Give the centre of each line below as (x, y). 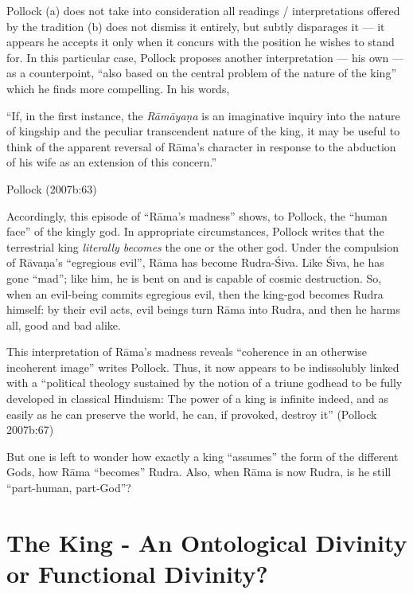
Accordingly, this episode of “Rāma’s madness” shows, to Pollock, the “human (197, 215)
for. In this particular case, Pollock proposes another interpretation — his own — (205, 57)
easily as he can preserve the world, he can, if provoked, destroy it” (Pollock (192, 414)
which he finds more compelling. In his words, (118, 88)
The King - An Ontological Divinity (207, 542)
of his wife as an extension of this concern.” (111, 162)
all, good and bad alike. (64, 324)
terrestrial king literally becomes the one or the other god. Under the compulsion (203, 246)
